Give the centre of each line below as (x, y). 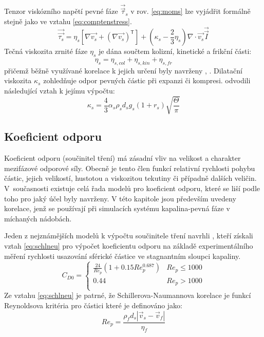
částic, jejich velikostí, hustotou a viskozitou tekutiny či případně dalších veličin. (130, 178)
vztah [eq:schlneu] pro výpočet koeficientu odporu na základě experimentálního (129, 245)
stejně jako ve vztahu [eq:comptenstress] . (68, 21)
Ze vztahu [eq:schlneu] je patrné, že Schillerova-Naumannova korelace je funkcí (128, 295)
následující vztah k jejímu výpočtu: (60, 90)
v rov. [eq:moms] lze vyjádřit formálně (191, 11)
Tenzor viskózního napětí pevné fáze (61, 11)
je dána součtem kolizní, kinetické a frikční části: (175, 51)
